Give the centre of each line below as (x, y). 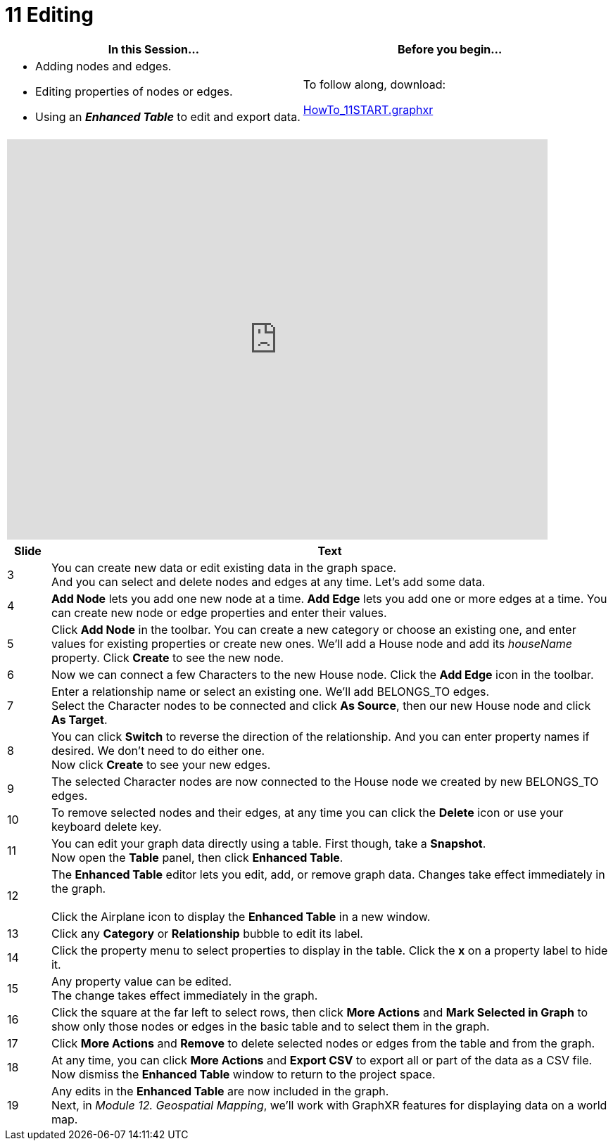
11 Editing (49, 15)
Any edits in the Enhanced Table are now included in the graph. (220, 1091)
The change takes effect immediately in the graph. (184, 995)
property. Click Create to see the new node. (168, 657)
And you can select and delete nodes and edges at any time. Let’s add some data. (268, 581)
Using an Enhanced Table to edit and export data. (168, 116)
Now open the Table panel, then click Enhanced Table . (197, 857)
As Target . (79, 719)
